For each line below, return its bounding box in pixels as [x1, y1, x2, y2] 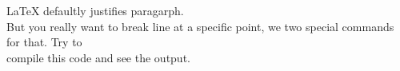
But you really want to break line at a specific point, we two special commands [6, 18, 394, 34]
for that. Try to [6, 34, 82, 50]
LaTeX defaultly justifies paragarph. [6, 2, 184, 18]
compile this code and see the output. [6, 49, 190, 65]
